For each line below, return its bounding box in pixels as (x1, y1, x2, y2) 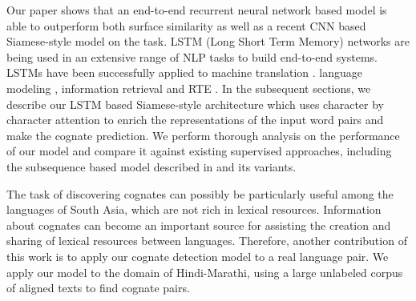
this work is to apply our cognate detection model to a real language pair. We (6, 247, 389, 264)
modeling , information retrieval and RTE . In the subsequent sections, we (6, 79, 371, 96)
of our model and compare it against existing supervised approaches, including (6, 142, 392, 159)
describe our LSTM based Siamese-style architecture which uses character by (6, 95, 385, 112)
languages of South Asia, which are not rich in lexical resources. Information (6, 201, 382, 218)
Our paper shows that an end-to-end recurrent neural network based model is (6, 2, 387, 18)
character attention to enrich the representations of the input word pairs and (6, 111, 384, 128)
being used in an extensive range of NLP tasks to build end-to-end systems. (6, 48, 378, 65)
